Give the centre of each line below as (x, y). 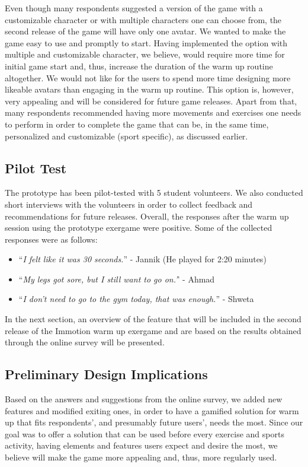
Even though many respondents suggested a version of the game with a (134, 8)
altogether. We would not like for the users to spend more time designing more (148, 77)
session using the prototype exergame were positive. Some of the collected (139, 228)
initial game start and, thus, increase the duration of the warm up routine (139, 66)
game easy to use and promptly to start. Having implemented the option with (146, 42)
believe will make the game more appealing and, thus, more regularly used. (141, 457)
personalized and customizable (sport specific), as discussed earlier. (126, 136)
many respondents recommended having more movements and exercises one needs (153, 112)
